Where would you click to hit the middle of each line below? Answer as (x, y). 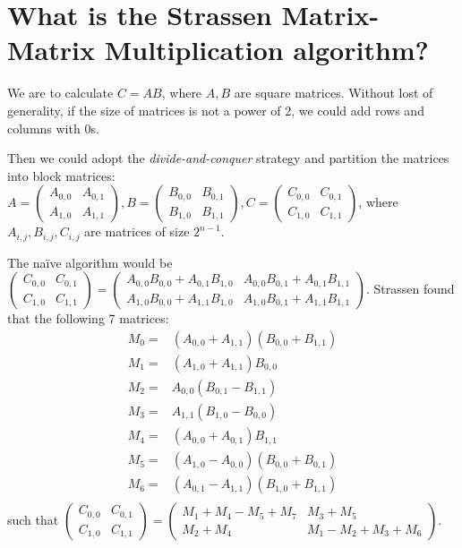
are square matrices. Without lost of (334, 93)
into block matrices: (61, 175)
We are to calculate (60, 93)
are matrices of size (137, 231)
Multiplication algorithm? (266, 50)
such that (33, 520)
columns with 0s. (53, 128)
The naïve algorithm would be (90, 262)
